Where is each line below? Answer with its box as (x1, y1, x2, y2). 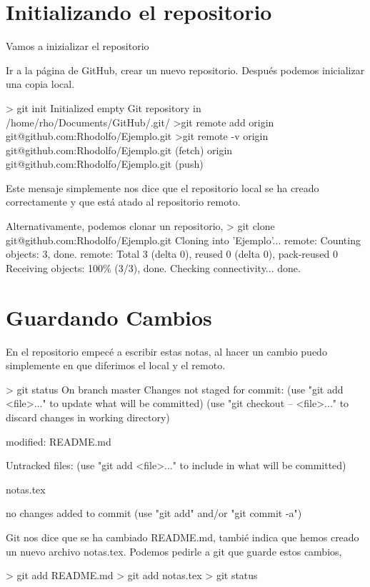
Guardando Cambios (6, 302, 212, 331)
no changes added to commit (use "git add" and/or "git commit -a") (6, 506, 302, 521)
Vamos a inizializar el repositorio (6, 39, 149, 54)
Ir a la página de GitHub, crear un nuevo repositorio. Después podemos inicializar (6, 62, 365, 77)
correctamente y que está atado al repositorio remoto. (6, 194, 241, 209)
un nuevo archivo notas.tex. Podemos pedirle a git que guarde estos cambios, (6, 543, 342, 558)
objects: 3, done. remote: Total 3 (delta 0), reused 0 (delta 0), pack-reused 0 (6, 246, 339, 261)
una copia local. (6, 76, 75, 91)
